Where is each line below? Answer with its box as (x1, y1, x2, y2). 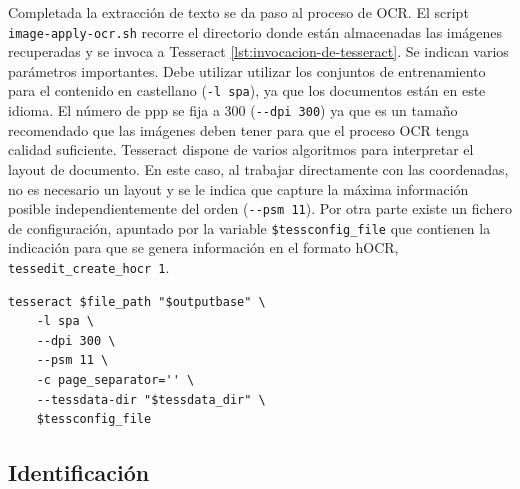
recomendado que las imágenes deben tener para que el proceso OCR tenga (8, 119, 469, 140)
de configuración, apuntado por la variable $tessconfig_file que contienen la (8, 217, 491, 238)
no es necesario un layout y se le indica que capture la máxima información (8, 178, 469, 199)
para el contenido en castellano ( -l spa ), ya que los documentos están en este (8, 80, 486, 101)
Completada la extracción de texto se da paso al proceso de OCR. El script (8, 2, 469, 22)
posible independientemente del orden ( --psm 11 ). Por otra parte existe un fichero (8, 198, 512, 219)
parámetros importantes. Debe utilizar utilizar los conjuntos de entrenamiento (8, 60, 486, 81)
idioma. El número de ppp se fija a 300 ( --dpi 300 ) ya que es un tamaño (8, 100, 458, 121)
